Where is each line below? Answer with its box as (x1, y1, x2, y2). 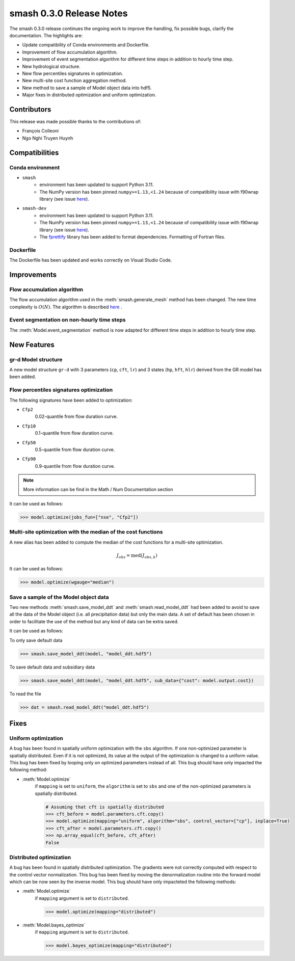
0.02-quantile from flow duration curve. (35, 413, 118, 420)
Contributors (9, 105, 51, 114)
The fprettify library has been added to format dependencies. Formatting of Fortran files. (39, 234, 226, 240)
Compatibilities (9, 148, 59, 157)
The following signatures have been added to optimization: (9, 397, 133, 403)
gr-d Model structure (9, 356, 63, 363)
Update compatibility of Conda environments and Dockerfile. (22, 42, 150, 48)
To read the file (9, 690, 42, 697)
